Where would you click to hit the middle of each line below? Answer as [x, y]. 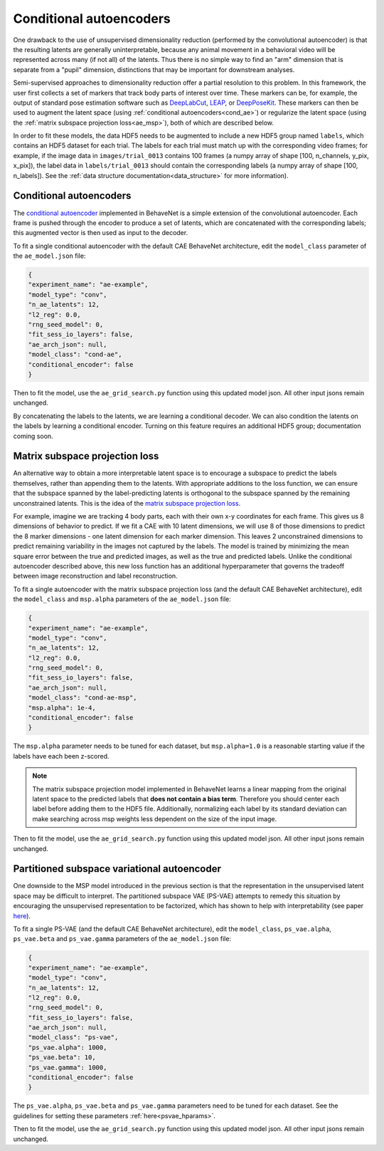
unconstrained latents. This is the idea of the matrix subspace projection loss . [127, 503]
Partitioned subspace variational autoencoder [117, 869]
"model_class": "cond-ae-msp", [83, 698]
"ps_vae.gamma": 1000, [68, 1067]
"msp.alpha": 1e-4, [62, 708]
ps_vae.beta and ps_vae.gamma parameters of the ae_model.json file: [122, 939]
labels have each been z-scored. [61, 756]
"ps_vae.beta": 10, [62, 1057]
